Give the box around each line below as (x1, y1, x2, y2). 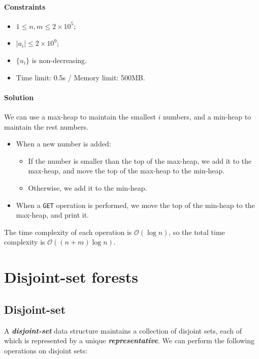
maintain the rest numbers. (4, 121, 88, 132)
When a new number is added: (16, 138, 111, 149)
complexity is (4, 236, 45, 247)
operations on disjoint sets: (4, 345, 88, 355)
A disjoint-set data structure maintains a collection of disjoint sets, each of (4, 325, 242, 336)
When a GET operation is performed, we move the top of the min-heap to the (16, 199, 255, 210)
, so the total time (169, 226, 225, 237)
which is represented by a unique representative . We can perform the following (4, 335, 254, 346)
